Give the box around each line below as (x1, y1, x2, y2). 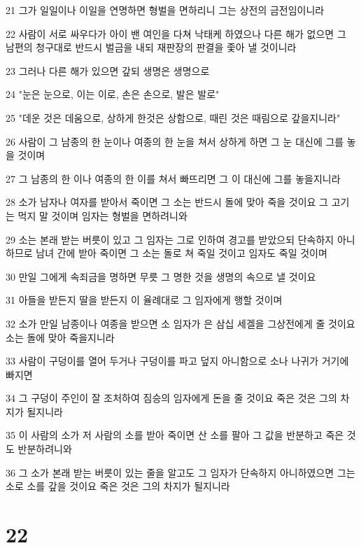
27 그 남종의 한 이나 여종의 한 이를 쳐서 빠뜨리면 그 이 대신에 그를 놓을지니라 (6, 171, 341, 185)
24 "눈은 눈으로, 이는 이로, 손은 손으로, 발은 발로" (6, 87, 220, 101)
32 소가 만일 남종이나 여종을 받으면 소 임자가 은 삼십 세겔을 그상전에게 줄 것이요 (6, 316, 355, 330)
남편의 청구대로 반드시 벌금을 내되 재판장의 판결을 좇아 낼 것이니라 (6, 40, 297, 55)
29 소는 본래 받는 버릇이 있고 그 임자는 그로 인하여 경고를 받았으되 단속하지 (6, 232, 334, 246)
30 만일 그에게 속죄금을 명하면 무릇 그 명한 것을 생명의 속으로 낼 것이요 (6, 269, 316, 283)
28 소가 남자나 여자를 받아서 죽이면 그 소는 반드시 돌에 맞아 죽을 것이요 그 (6, 195, 329, 209)
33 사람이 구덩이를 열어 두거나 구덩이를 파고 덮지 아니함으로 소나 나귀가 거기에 (6, 353, 349, 368)
